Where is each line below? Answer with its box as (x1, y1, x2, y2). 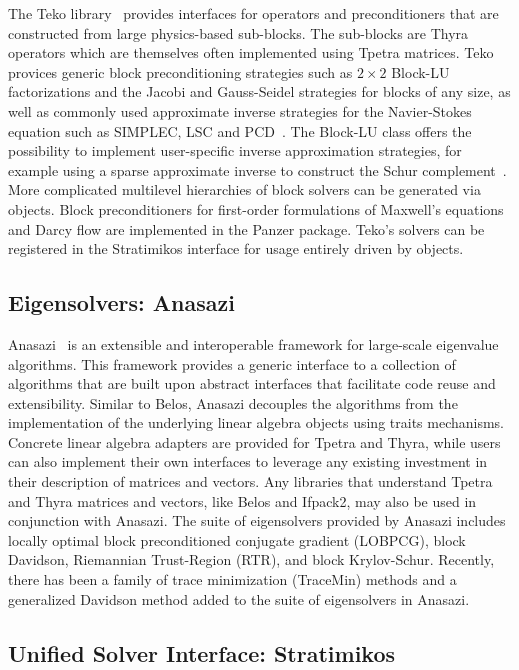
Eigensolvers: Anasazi (8, 287, 235, 318)
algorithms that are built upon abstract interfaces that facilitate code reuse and (8, 373, 496, 394)
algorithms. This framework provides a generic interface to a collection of (8, 353, 456, 374)
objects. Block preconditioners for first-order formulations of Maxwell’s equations (8, 198, 504, 219)
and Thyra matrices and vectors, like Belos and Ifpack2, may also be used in (8, 490, 477, 511)
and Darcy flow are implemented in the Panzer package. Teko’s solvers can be (8, 218, 485, 239)
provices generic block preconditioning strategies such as (8, 61, 353, 82)
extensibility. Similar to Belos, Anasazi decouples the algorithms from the (8, 392, 458, 413)
